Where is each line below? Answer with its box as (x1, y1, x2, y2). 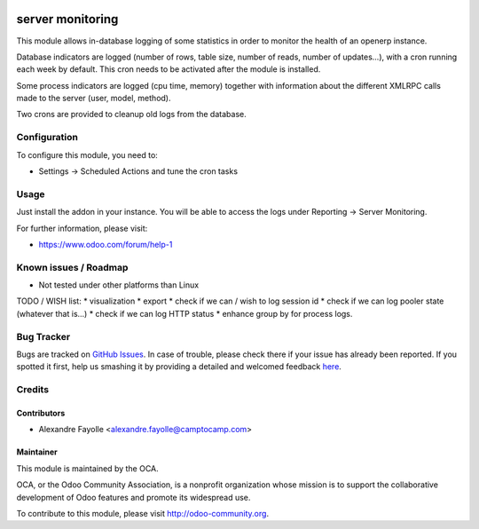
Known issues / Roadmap (16, 261, 129, 273)
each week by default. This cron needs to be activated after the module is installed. (16, 64, 321, 75)
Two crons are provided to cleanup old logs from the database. (16, 109, 247, 120)
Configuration (16, 131, 79, 144)
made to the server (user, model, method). (16, 93, 171, 104)
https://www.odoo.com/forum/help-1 (38, 239, 173, 249)
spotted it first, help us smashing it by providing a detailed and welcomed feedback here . (16, 361, 342, 372)
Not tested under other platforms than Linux (38, 280, 200, 290)
